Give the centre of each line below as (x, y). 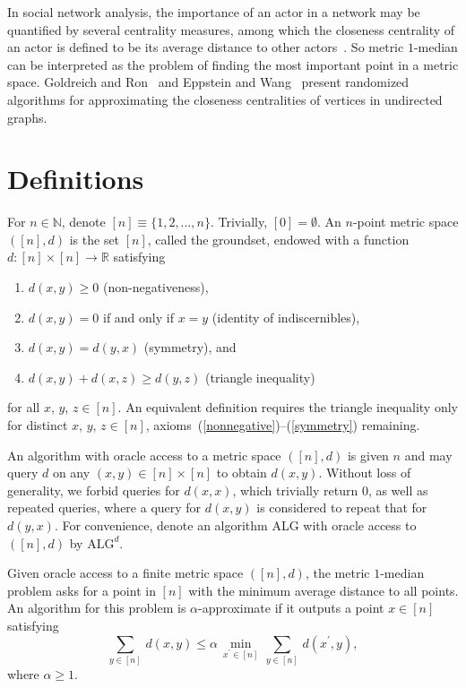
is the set (95, 239)
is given (368, 455)
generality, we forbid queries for (94, 490)
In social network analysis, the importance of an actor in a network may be (214, 12)
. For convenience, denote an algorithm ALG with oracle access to (235, 525)
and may (428, 455)
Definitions (76, 179)
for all (24, 407)
